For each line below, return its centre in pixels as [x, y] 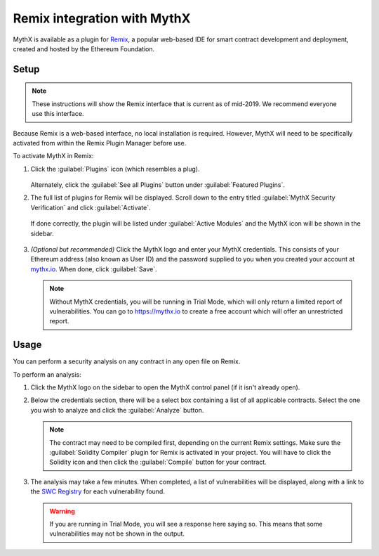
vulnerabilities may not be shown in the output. [117, 534]
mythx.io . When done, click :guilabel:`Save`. [94, 269]
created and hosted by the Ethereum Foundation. [84, 49]
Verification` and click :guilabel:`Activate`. [91, 207]
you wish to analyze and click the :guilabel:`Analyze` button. [117, 410]
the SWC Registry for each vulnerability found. [98, 491]
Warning [62, 511]
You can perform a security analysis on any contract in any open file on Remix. [127, 361]
